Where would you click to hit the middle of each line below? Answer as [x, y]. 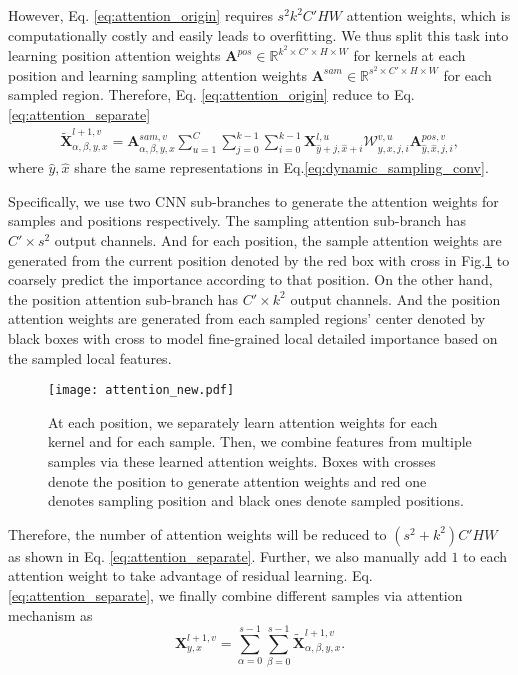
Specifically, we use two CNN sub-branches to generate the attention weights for [253, 200]
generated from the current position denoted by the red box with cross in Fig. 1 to [259, 259]
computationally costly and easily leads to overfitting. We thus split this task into [258, 34]
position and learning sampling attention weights [157, 74]
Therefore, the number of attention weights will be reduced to [197, 533]
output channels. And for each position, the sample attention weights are [278, 240]
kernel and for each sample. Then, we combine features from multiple [260, 441]
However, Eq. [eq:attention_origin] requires [140, 15]
